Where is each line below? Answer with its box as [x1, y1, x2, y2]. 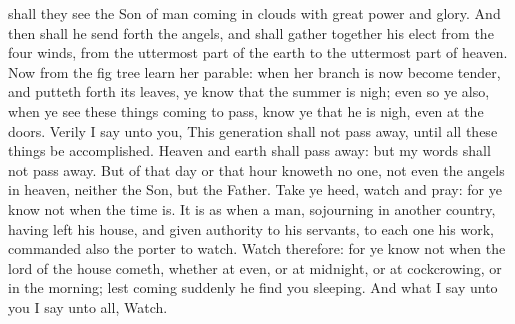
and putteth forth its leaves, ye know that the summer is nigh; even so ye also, [8, 81, 490, 102]
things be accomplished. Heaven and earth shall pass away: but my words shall [8, 140, 491, 161]
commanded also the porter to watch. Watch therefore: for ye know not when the [8, 238, 506, 259]
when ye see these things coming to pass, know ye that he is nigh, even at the [8, 100, 484, 121]
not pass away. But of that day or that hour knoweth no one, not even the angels [8, 159, 505, 180]
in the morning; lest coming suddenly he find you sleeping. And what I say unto [8, 277, 498, 298]
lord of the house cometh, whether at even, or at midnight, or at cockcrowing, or [8, 257, 502, 278]
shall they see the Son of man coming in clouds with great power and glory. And [8, 3, 501, 23]
